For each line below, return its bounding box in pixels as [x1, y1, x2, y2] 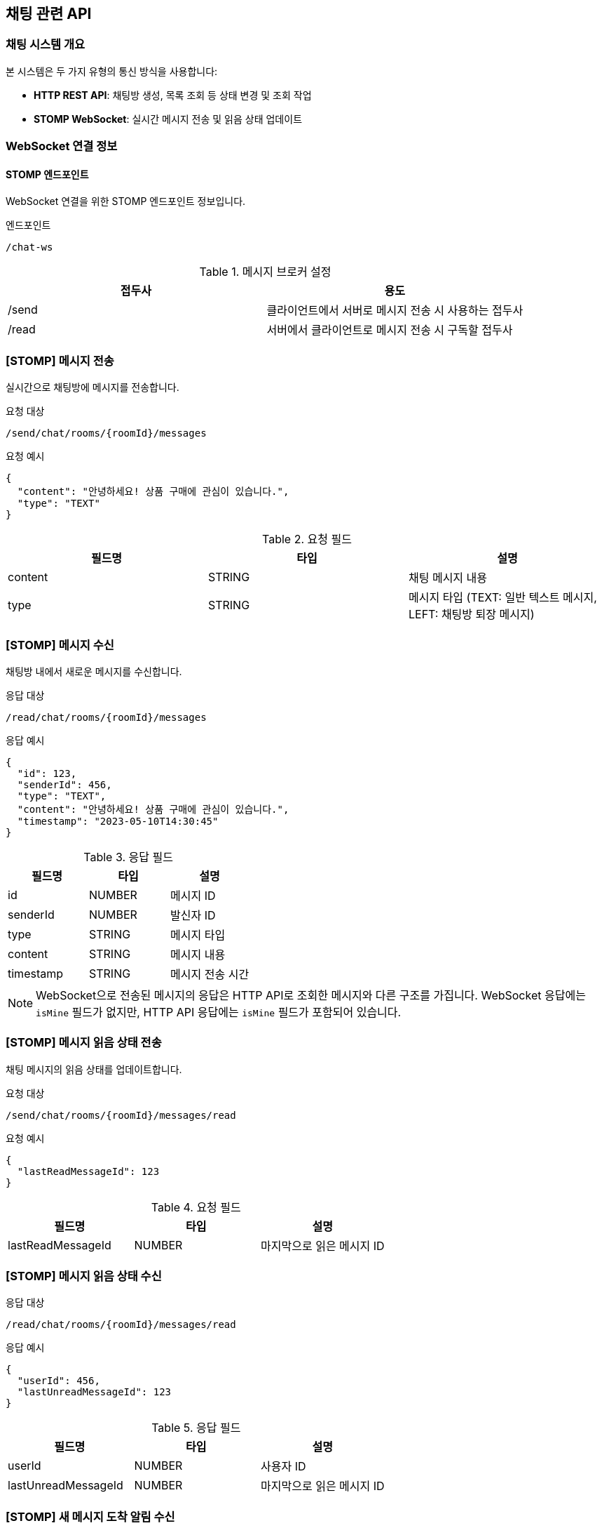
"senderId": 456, [17, 778, 112, 790]
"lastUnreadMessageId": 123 [17, 1386, 172, 1398]
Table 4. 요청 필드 [151, 1200, 241, 1214]
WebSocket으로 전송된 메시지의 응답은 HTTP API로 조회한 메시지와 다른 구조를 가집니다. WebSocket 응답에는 [36, 988, 586, 1002]
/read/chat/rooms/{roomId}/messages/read [6, 1319, 236, 1331]
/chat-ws [6, 241, 53, 253]
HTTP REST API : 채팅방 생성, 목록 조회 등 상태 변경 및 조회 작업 [34, 88, 312, 101]
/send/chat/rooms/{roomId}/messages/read [6, 1109, 236, 1121]
